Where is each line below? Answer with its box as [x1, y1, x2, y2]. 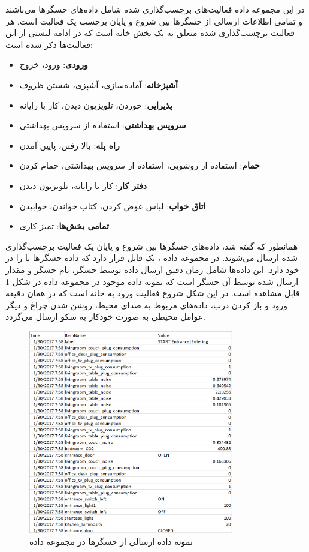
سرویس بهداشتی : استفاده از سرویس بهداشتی [19, 119, 186, 131]
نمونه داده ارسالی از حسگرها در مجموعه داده [29, 535, 193, 548]
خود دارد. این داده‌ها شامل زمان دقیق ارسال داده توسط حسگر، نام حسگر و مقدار [5, 263, 299, 275]
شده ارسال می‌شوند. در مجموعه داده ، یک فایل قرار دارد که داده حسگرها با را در [5, 251, 298, 264]
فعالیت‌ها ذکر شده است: [5, 38, 93, 50]
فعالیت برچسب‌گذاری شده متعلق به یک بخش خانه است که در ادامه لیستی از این [5, 26, 295, 39]
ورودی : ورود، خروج [19, 58, 88, 71]
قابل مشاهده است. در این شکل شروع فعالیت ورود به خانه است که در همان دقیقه [5, 287, 300, 299]
